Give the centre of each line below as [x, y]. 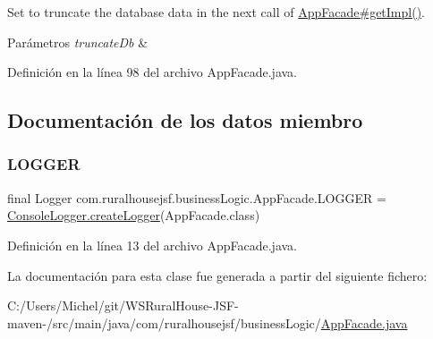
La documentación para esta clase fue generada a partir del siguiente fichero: [217, 275]
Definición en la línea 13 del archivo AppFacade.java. [153, 245]
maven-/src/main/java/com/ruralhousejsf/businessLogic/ [164, 322]
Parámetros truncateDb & [78, 42]
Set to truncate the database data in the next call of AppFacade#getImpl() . [216, 12]
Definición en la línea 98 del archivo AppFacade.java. [153, 72]
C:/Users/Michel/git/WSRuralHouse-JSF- [123, 305]
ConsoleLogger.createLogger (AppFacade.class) [134, 215]
